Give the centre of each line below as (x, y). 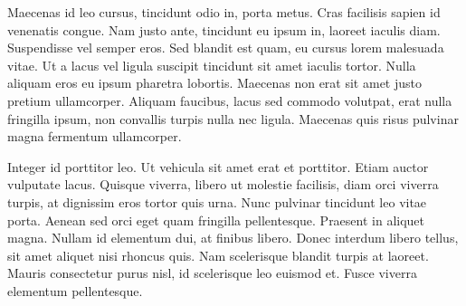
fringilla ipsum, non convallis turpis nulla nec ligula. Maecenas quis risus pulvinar (233, 118)
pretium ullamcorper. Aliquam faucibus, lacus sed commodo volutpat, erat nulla (230, 100)
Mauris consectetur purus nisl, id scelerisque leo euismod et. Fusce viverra (212, 273)
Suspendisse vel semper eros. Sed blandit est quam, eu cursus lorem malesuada (226, 48)
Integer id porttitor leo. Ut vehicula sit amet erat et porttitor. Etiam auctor (218, 166)
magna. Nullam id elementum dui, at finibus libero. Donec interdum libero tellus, (233, 238)
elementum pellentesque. (75, 290)
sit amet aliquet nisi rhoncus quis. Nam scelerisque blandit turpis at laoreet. (218, 255)
